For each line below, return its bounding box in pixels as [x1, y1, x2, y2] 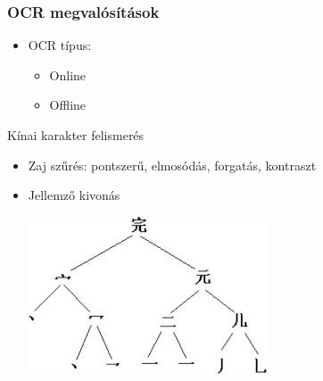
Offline [49, 95, 87, 114]
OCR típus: [28, 36, 92, 54]
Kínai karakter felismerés [7, 126, 145, 144]
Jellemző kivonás [28, 186, 120, 204]
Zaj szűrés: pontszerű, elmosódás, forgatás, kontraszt [28, 155, 317, 174]
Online [49, 65, 87, 84]
